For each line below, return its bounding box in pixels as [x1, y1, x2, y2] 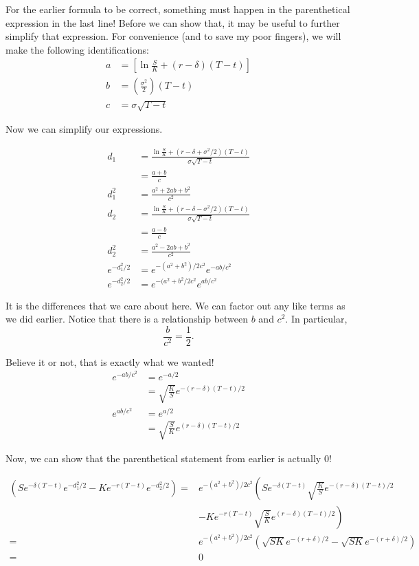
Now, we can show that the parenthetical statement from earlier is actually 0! [5, 450, 332, 465]
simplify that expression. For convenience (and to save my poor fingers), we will [5, 29, 341, 43]
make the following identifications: [5, 42, 149, 56]
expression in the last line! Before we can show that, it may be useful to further [5, 15, 340, 30]
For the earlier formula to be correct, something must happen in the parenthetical [5, 2, 350, 16]
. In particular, [285, 312, 348, 326]
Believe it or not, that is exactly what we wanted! [5, 354, 214, 369]
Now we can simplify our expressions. [5, 122, 163, 136]
